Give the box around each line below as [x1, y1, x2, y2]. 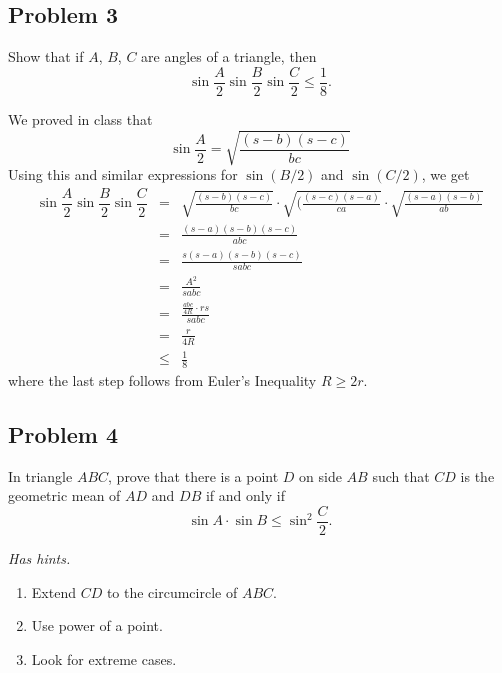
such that [372, 465, 430, 486]
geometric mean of [8, 485, 121, 506]
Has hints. [8, 548, 71, 569]
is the [460, 465, 495, 486]
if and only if [205, 485, 285, 506]
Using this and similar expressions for [8, 164, 238, 184]
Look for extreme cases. [31, 648, 177, 669]
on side [299, 465, 342, 486]
